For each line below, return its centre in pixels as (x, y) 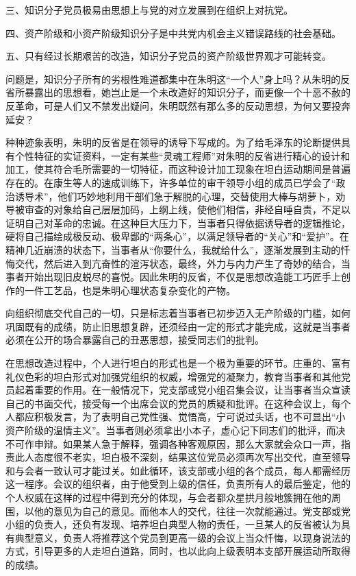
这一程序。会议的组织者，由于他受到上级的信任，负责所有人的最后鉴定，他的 (178, 484)
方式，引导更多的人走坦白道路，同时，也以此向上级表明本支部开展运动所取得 (178, 551)
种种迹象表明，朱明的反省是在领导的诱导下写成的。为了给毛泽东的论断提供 (173, 142)
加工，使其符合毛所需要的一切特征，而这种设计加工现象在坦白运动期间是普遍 (178, 169)
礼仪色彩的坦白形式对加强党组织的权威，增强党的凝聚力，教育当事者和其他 (173, 376)
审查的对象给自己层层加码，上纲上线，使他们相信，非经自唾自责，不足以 (187, 209)
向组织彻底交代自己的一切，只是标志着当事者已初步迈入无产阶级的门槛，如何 (178, 313)
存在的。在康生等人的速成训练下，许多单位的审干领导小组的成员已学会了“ (171, 182)
